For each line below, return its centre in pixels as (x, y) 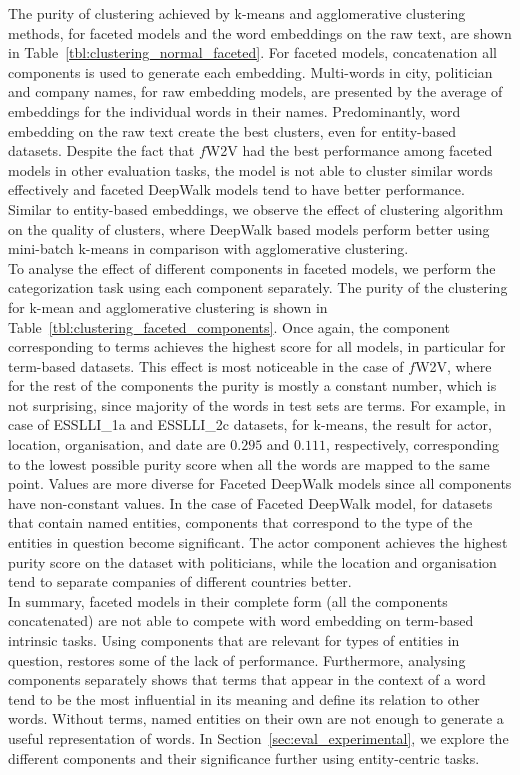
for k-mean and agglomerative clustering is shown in (168, 306)
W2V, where (453, 365)
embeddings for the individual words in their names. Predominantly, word (234, 110)
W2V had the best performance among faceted (349, 150)
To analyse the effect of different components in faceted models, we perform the (252, 267)
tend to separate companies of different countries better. (180, 581)
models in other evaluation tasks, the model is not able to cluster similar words (250, 169)
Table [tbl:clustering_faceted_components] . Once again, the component (229, 326)
